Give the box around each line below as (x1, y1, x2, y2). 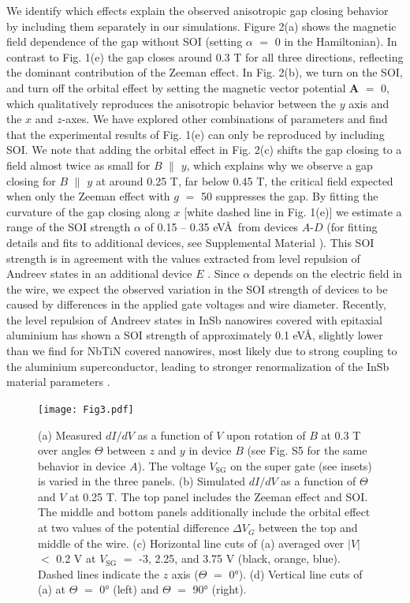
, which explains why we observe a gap (186, 156, 373, 173)
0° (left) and (99, 581, 159, 597)
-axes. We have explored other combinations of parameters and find (61, 110, 388, 127)
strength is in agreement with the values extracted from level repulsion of (6, 249, 360, 266)
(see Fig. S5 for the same (247, 442, 367, 459)
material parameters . (6, 373, 110, 390)
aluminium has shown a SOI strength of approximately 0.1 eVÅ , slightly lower (6, 327, 383, 343)
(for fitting (326, 219, 378, 235)
